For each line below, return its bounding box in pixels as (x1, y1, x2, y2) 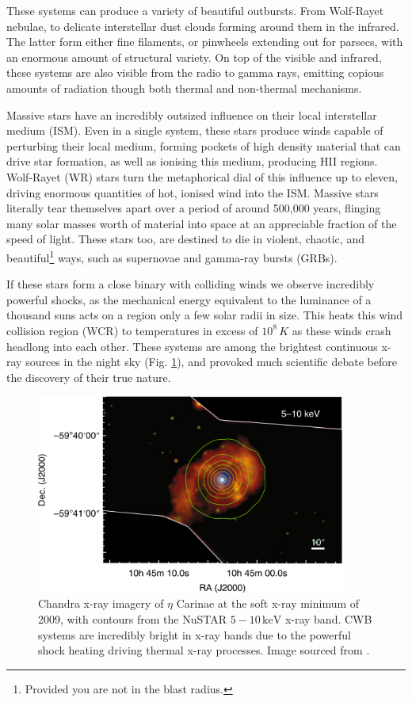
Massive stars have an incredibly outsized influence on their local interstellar (6, 106, 377, 123)
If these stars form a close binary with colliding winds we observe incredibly (6, 276, 375, 292)
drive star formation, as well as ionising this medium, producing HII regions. (6, 153, 378, 170)
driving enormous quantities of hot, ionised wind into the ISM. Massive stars (6, 184, 379, 200)
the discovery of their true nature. (6, 368, 171, 385)
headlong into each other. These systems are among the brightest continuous (6, 338, 378, 354)
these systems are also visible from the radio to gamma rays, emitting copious (6, 64, 384, 81)
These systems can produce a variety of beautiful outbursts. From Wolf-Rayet (6, 2, 384, 18)
